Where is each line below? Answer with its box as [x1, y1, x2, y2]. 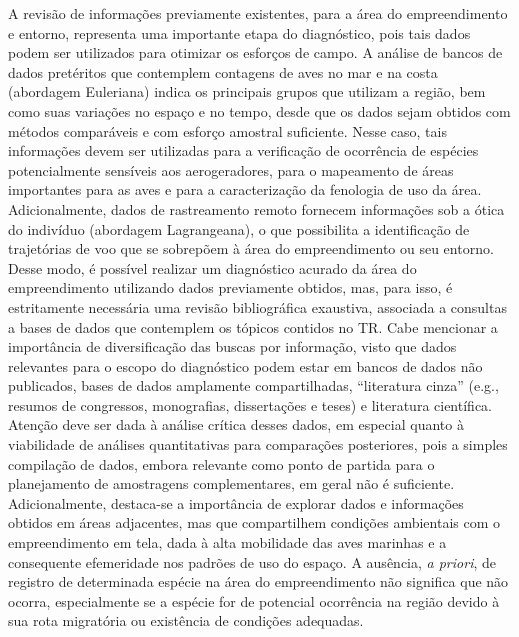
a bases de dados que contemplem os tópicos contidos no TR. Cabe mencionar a [8, 316, 498, 337]
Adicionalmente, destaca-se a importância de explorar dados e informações [8, 492, 464, 513]
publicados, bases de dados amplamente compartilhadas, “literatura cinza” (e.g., [8, 375, 499, 396]
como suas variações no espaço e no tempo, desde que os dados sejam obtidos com [8, 100, 511, 121]
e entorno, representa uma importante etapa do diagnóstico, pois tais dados [8, 22, 471, 43]
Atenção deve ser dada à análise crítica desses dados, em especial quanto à [8, 414, 464, 435]
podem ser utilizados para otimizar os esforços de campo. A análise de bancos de [8, 42, 503, 63]
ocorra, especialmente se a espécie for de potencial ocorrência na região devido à [8, 590, 500, 611]
